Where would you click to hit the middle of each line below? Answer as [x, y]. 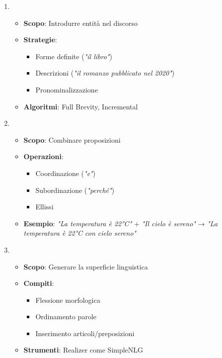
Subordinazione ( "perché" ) [75, 190]
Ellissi [44, 207]
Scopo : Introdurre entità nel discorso [80, 23]
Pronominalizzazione [67, 89]
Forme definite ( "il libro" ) [74, 56]
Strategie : [40, 40]
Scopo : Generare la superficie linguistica [86, 266]
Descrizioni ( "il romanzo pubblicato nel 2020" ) [105, 73]
